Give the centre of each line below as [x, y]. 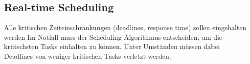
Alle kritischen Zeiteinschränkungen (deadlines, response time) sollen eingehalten [125, 27]
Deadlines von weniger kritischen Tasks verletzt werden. [88, 56]
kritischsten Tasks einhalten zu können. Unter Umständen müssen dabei [112, 46]
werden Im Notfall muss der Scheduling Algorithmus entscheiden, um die [113, 37]
